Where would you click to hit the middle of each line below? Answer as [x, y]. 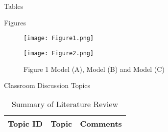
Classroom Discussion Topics [47, 85]
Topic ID [25, 123]
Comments [101, 123]
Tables [14, 6]
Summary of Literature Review [65, 104]
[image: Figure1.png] [59, 38]
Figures [15, 22]
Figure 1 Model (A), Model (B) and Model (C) [94, 69]
